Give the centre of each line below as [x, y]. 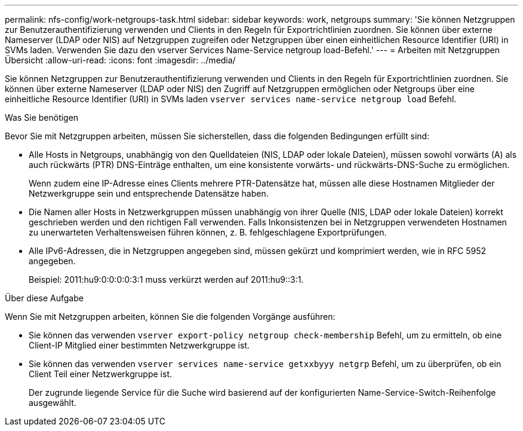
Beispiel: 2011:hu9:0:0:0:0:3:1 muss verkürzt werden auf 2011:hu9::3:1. [166, 279]
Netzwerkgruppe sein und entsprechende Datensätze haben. [149, 193]
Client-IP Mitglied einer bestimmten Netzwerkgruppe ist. [139, 345]
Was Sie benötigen [42, 117]
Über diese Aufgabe [44, 298]
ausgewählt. [53, 403]
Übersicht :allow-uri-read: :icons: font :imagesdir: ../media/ [120, 60]
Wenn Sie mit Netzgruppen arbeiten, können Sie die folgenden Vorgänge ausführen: [170, 317]
